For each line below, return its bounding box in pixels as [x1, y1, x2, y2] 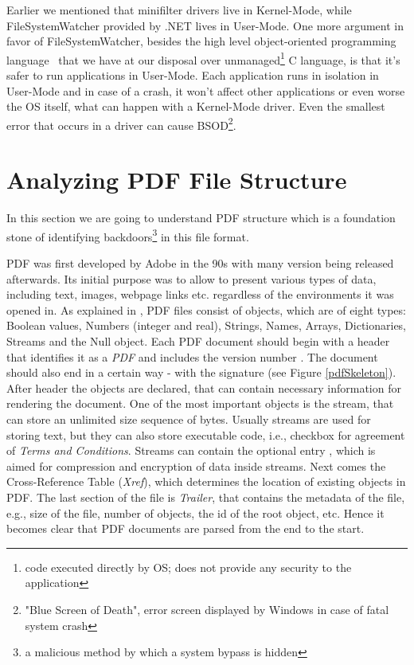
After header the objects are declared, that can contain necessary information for [6, 379, 401, 396]
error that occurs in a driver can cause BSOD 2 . [6, 114, 236, 133]
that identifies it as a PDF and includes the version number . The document [6, 348, 378, 365]
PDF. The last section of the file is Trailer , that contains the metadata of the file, [6, 488, 405, 505]
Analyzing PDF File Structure [6, 163, 347, 196]
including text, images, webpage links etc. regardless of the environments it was [6, 286, 394, 303]
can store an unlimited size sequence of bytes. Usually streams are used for [6, 410, 371, 427]
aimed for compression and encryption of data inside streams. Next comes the [6, 457, 386, 474]
